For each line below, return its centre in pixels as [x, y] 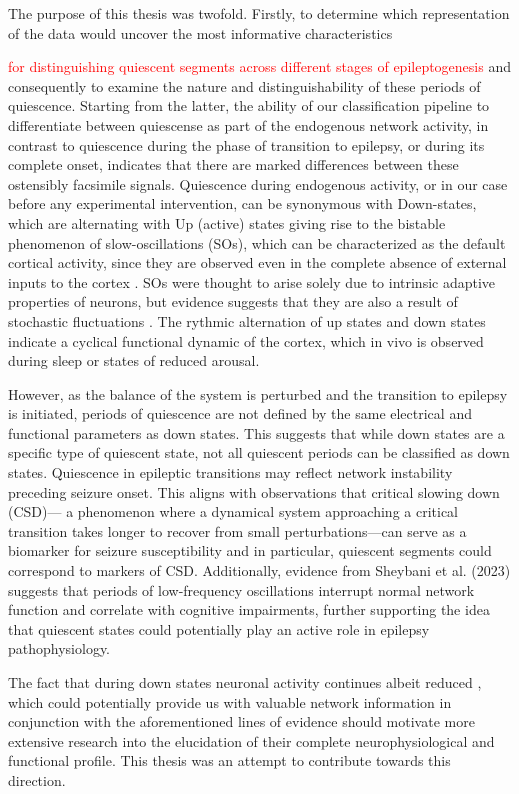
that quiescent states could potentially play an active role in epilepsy [219, 628]
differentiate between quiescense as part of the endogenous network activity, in [248, 124]
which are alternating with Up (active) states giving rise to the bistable [227, 222]
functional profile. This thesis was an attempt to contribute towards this [229, 760]
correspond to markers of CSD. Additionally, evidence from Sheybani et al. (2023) [259, 570]
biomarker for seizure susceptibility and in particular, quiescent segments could [250, 550]
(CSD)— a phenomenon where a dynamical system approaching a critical [233, 511]
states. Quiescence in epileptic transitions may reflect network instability [230, 472]
